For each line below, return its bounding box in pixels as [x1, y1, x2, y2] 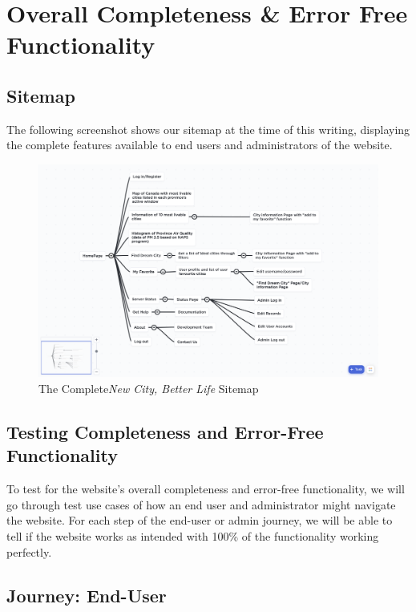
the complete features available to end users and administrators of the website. [6, 136, 393, 153]
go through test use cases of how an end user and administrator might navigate [6, 496, 396, 513]
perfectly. [6, 543, 52, 560]
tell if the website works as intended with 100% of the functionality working [6, 527, 379, 544]
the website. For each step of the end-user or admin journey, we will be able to [6, 512, 393, 529]
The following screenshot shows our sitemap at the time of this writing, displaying [6, 120, 410, 137]
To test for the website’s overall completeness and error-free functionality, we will [6, 480, 405, 497]
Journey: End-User [6, 582, 167, 607]
